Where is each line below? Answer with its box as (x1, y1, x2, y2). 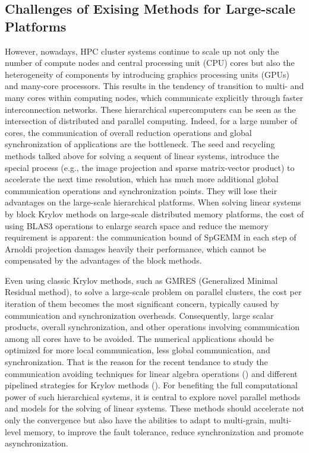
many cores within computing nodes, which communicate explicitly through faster (5, 91, 304, 103)
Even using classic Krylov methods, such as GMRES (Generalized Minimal (5, 274, 278, 286)
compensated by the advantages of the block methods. (5, 254, 202, 267)
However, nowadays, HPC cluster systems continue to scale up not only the (5, 45, 279, 57)
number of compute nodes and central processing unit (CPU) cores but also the (5, 56, 295, 69)
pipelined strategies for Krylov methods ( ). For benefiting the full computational (5, 379, 298, 391)
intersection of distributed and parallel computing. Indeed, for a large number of (5, 115, 297, 127)
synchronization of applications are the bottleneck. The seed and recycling (5, 138, 275, 150)
